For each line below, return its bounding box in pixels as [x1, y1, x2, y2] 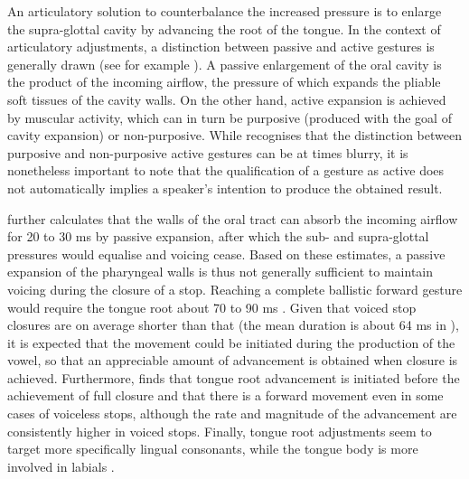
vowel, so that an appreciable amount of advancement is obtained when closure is [7, 351, 458, 370]
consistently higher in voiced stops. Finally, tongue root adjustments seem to [7, 421, 432, 440]
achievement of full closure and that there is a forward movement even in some [7, 386, 444, 405]
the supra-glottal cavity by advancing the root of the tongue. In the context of [7, 19, 441, 38]
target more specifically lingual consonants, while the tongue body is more [7, 439, 418, 458]
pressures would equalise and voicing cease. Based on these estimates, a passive [7, 244, 446, 263]
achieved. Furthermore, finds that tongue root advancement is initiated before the [7, 368, 460, 387]
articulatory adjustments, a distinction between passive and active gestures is [7, 37, 435, 56]
